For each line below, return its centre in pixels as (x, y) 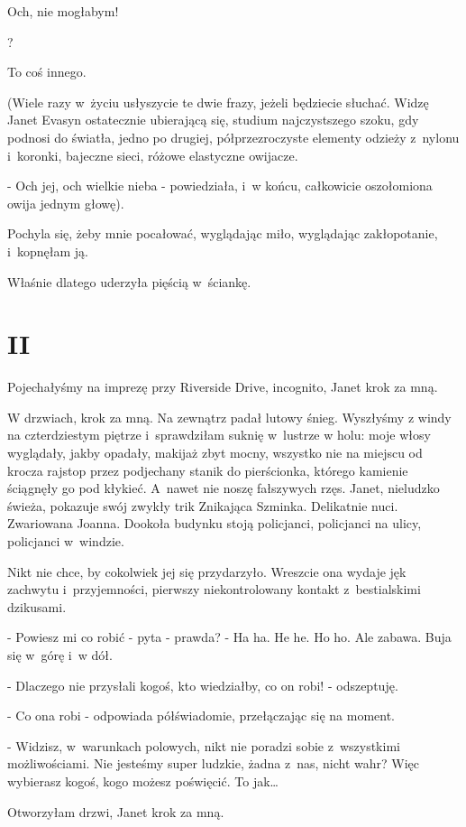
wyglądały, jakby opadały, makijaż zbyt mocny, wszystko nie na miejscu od (215, 453)
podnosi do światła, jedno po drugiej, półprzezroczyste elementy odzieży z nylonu (233, 137)
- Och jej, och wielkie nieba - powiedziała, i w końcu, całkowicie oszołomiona (220, 186)
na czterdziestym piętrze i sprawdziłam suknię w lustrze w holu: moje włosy (219, 435)
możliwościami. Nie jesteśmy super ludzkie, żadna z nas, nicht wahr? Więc (213, 763)
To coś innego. (47, 72)
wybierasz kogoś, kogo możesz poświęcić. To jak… (143, 781)
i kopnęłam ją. (48, 251)
